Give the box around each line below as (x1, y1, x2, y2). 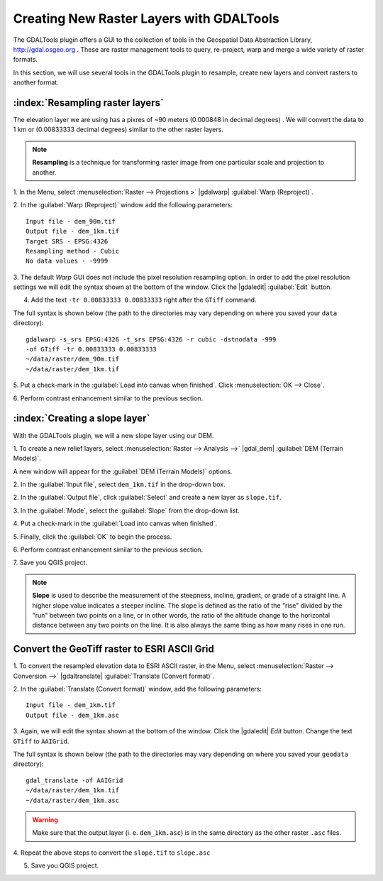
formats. (13, 55, 38, 64)
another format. (13, 78, 60, 87)
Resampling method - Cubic (26, 247, 120, 255)
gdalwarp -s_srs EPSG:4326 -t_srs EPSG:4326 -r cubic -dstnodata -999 (26, 335, 277, 344)
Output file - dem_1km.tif (26, 227, 120, 236)
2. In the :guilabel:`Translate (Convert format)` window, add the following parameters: (13, 685, 262, 694)
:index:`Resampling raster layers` (13, 97, 165, 109)
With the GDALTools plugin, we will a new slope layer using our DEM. (13, 431, 214, 439)
